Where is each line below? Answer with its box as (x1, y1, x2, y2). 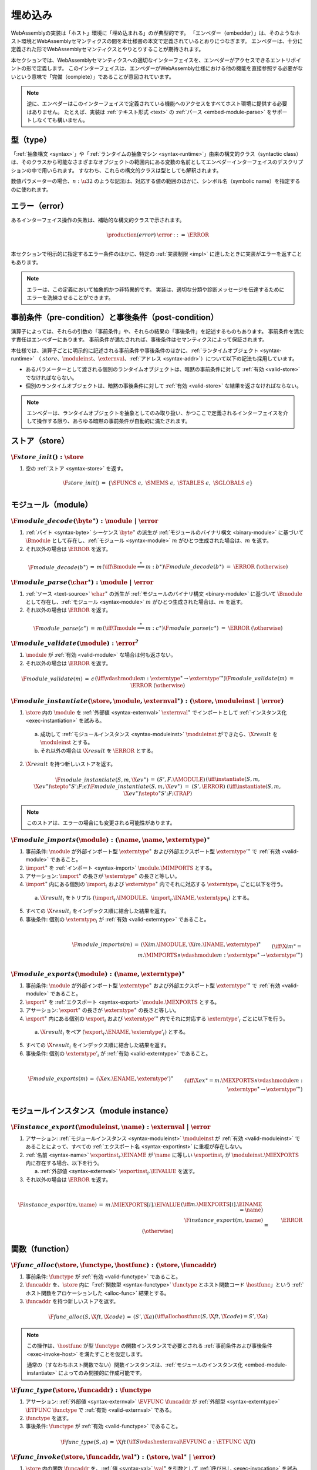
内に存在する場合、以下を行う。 (25, 1159, 103, 1167)
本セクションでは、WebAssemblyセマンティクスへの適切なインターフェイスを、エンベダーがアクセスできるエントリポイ (11, 56, 302, 64)
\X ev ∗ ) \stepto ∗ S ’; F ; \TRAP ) (123, 789, 193, 797)
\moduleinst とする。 (40, 739, 93, 746)
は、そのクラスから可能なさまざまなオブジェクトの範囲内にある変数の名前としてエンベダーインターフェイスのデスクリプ (11, 159, 303, 166)
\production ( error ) (106, 231, 156, 238)
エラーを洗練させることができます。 (26, 294, 114, 301)
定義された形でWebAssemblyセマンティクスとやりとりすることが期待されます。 (11, 46, 204, 53)
